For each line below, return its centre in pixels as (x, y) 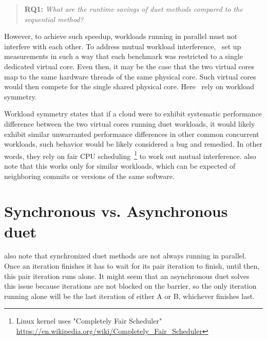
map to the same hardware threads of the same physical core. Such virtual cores (130, 76)
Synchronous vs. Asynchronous (116, 211)
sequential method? (54, 19)
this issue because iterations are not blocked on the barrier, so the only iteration (130, 286)
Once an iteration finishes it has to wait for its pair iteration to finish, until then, (132, 266)
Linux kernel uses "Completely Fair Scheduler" (89, 321)
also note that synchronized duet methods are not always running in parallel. (125, 256)
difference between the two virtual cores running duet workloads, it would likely (130, 123)
